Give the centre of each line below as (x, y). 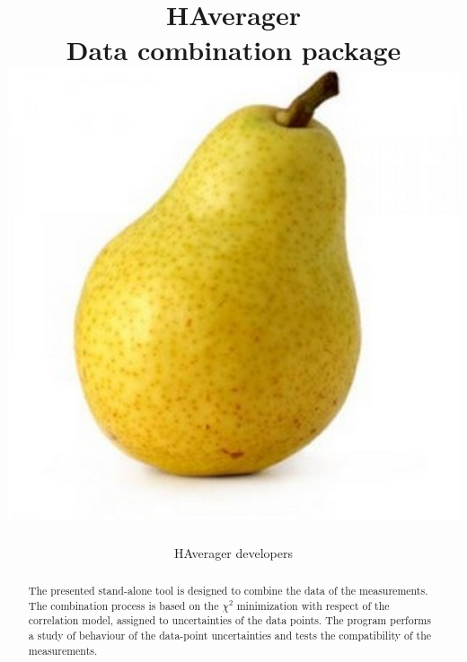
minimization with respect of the (313, 605)
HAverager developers (233, 552)
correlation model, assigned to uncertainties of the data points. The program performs (229, 620)
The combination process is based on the (123, 605)
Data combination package (233, 50)
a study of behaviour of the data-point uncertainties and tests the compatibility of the (230, 635)
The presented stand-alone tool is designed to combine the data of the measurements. (228, 590)
